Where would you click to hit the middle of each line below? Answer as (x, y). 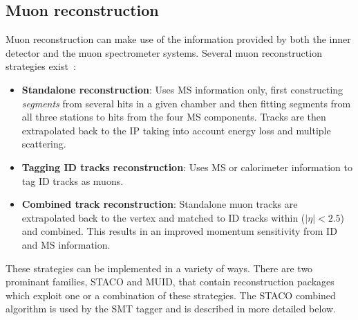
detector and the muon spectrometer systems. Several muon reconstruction (164, 52)
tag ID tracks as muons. (73, 180)
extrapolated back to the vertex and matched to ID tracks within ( (163, 217)
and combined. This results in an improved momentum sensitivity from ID (179, 231)
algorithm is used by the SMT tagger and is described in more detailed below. (171, 309)
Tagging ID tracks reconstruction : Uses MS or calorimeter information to (187, 167)
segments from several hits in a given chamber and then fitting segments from (186, 103)
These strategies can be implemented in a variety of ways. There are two (159, 268)
